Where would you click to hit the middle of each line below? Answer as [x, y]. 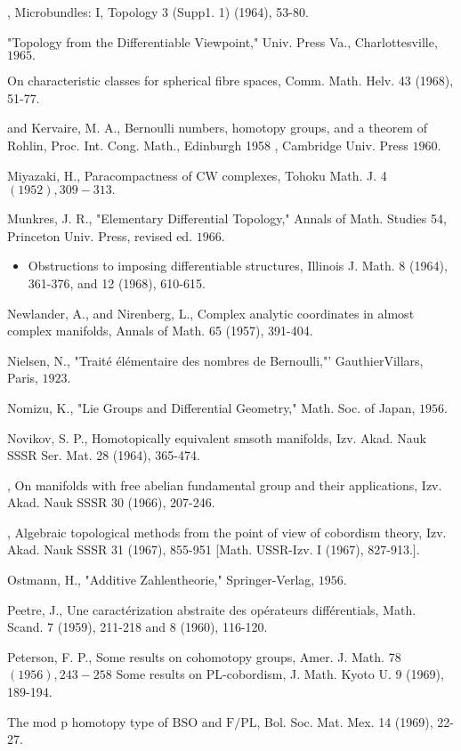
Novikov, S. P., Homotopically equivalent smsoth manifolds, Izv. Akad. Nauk [217, 437]
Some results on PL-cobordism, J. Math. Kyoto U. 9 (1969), [280, 674]
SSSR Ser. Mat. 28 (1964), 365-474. [104, 455]
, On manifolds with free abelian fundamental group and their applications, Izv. [225, 485]
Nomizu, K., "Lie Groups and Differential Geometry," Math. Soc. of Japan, [211, 407]
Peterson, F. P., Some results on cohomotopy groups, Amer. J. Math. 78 [204, 656]
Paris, [23, 378]
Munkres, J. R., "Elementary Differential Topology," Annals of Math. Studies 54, [227, 218]
